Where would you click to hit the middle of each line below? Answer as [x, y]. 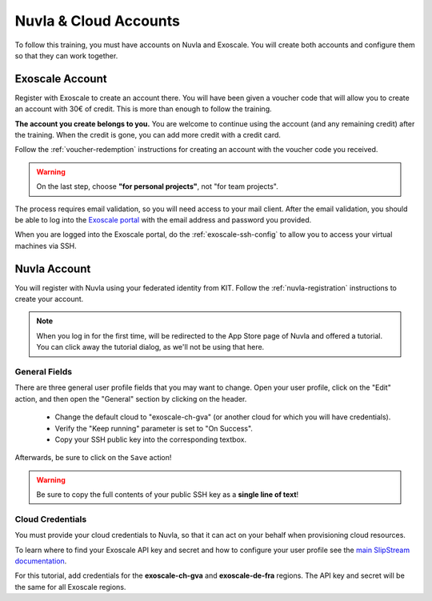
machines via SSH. [46, 246]
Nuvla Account [53, 268]
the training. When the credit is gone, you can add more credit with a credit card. [148, 135]
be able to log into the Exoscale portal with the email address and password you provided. [163, 219]
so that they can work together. [66, 55]
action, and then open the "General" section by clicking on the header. [131, 399]
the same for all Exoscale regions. [70, 587]
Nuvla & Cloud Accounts [97, 21]
